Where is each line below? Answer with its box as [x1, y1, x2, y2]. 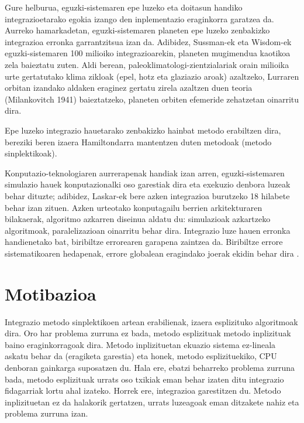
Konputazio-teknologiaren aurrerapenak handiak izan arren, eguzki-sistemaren [5, 166, 285, 179]
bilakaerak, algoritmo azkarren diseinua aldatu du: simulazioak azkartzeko [5, 213, 271, 225]
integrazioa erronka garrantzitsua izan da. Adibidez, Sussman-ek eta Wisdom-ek [5, 35, 292, 47]
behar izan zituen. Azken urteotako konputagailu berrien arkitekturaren [5, 201, 262, 213]
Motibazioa [5, 281, 96, 305]
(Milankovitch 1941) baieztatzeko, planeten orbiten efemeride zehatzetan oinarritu [5, 93, 299, 105]
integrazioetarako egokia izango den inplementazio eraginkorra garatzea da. [5, 12, 274, 25]
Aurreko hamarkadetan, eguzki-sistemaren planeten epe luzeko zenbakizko [5, 24, 270, 36]
